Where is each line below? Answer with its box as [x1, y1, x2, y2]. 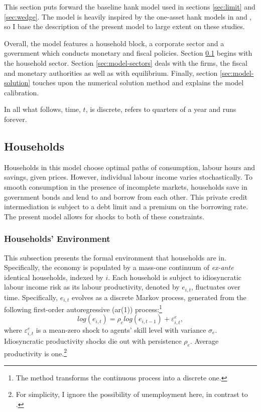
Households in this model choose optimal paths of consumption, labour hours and [4, 162, 255, 172]
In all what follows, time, [4, 104, 81, 114]
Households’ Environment [4, 232, 110, 245]
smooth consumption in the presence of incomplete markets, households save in [4, 181, 247, 192]
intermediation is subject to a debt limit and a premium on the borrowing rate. [4, 201, 248, 212]
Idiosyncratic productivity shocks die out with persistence [4, 335, 182, 346]
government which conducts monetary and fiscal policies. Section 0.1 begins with [4, 48, 252, 58]
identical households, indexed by [4, 271, 103, 282]
